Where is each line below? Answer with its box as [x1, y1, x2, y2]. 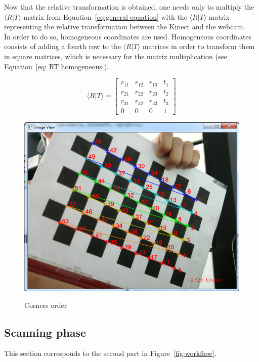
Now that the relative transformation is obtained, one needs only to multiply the [4, 2, 254, 12]
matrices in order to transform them [142, 41, 255, 52]
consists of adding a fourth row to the [4, 41, 121, 52]
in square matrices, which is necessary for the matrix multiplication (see [4, 51, 227, 61]
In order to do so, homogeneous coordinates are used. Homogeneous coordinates [4, 31, 252, 41]
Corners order [24, 299, 67, 310]
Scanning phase [4, 324, 87, 340]
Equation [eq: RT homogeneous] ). [4, 61, 109, 71]
